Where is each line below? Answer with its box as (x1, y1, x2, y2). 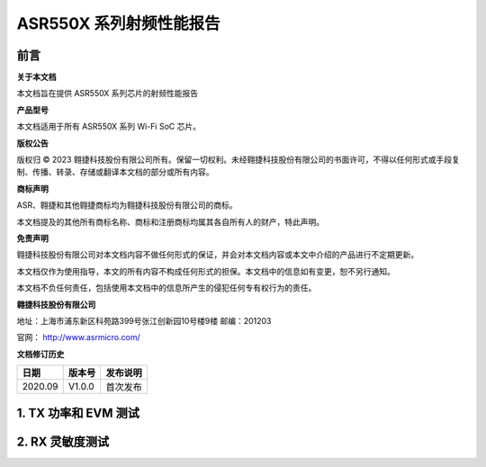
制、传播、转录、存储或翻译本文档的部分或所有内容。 (16, 166, 214, 177)
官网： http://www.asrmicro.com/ (16, 332, 141, 343)
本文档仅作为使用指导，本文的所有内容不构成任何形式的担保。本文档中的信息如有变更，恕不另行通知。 (16, 265, 395, 276)
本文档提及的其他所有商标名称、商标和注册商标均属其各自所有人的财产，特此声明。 (16, 216, 324, 227)
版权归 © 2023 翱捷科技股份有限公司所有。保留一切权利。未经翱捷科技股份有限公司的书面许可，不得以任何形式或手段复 (16, 154, 461, 166)
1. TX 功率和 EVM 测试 (16, 405, 139, 420)
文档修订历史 (16, 348, 65, 359)
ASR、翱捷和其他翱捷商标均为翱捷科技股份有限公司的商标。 (16, 200, 238, 211)
